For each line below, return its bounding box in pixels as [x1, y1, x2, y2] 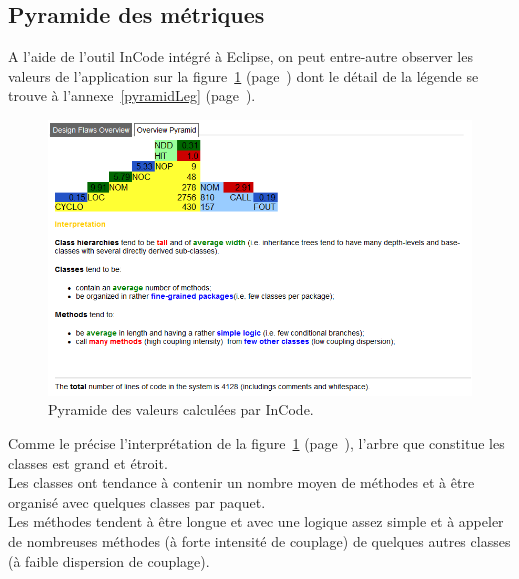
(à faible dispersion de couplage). [8, 550, 210, 571]
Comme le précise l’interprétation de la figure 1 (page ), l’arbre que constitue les [8, 433, 505, 453]
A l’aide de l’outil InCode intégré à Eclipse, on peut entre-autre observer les [8, 46, 473, 67]
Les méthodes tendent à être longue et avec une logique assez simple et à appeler [8, 511, 504, 532]
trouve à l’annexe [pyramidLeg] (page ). [8, 85, 256, 106]
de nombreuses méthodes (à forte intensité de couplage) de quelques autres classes [8, 530, 511, 551]
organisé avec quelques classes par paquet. [8, 491, 266, 512]
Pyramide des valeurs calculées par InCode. [48, 399, 314, 420]
